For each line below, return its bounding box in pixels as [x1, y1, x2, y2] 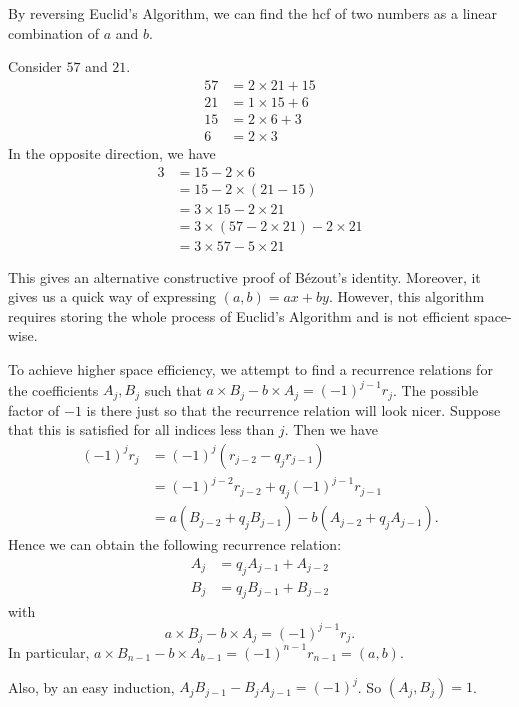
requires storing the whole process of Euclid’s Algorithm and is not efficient [8, 305, 470, 326]
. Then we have [284, 419, 378, 440]
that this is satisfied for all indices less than [8, 419, 275, 440]
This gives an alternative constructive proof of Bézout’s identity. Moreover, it [8, 266, 481, 287]
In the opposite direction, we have [8, 142, 216, 163]
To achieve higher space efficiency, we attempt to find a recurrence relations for [8, 359, 493, 380]
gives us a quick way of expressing [8, 286, 216, 307]
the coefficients [8, 379, 99, 400]
